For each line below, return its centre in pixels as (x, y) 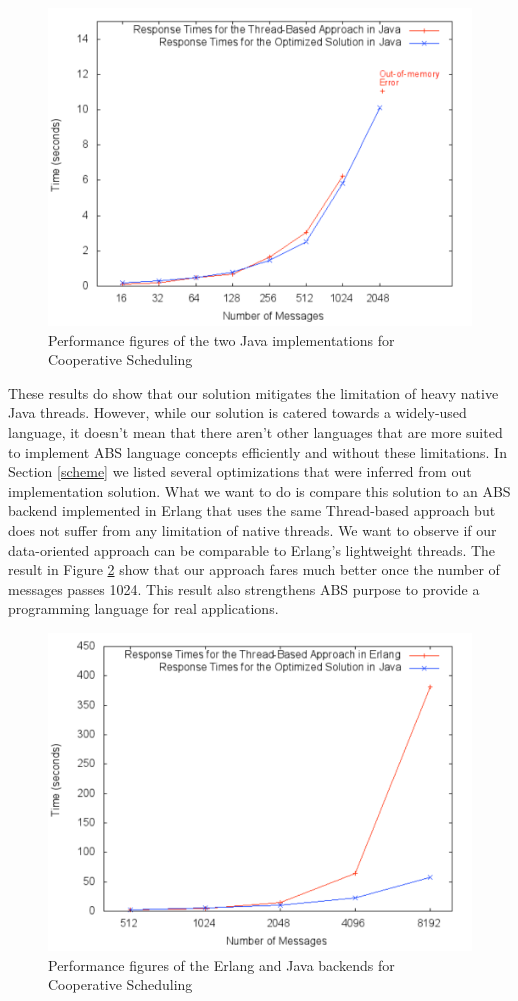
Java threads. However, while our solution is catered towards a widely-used (237, 412)
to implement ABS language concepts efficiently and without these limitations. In (257, 451)
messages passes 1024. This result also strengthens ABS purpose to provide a (244, 588)
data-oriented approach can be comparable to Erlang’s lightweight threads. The (252, 549)
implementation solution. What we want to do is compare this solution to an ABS (259, 490)
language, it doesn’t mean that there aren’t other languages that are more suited (255, 431)
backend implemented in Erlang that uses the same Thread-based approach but (252, 510)
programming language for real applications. (143, 608)
